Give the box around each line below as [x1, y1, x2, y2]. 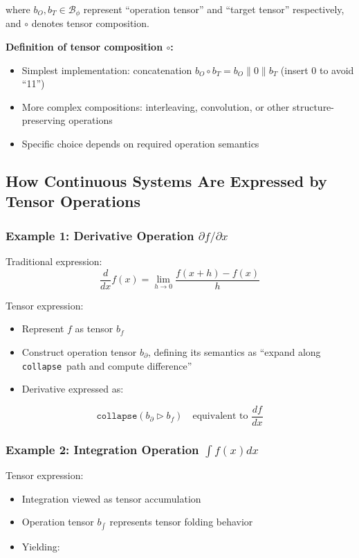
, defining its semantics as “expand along [148, 344, 321, 359]
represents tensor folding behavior [109, 514, 253, 529]
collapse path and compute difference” [21, 358, 192, 372]
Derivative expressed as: [21, 381, 124, 396]
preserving [21, 113, 66, 127]
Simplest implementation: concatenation [21, 62, 192, 77]
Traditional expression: [6, 254, 102, 269]
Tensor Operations [6, 190, 140, 212]
